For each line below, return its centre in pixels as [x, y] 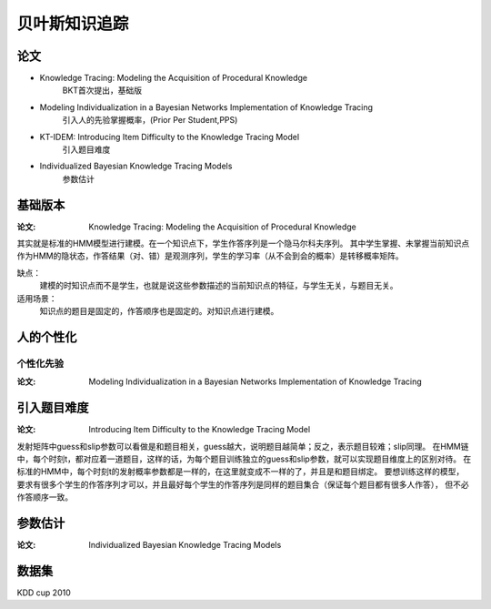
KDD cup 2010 [44, 593]
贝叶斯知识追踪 [73, 24]
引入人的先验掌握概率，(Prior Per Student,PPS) [150, 120]
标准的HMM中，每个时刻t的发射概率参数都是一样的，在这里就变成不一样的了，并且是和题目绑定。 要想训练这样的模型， [240, 472]
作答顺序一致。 [45, 497]
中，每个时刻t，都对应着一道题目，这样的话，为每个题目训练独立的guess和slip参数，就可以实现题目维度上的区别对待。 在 [244, 459]
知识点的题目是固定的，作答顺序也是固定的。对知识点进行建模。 [159, 311]
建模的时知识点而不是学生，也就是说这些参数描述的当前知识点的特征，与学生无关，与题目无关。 [219, 286]
